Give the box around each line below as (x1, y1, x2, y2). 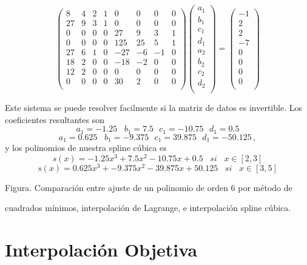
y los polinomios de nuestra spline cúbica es (5, 141, 167, 154)
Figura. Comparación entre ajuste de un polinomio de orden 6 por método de (5, 181, 292, 193)
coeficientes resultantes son (5, 113, 105, 126)
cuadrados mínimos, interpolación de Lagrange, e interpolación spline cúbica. (5, 201, 291, 214)
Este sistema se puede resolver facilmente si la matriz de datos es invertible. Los (5, 101, 302, 113)
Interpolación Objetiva (5, 237, 198, 262)
